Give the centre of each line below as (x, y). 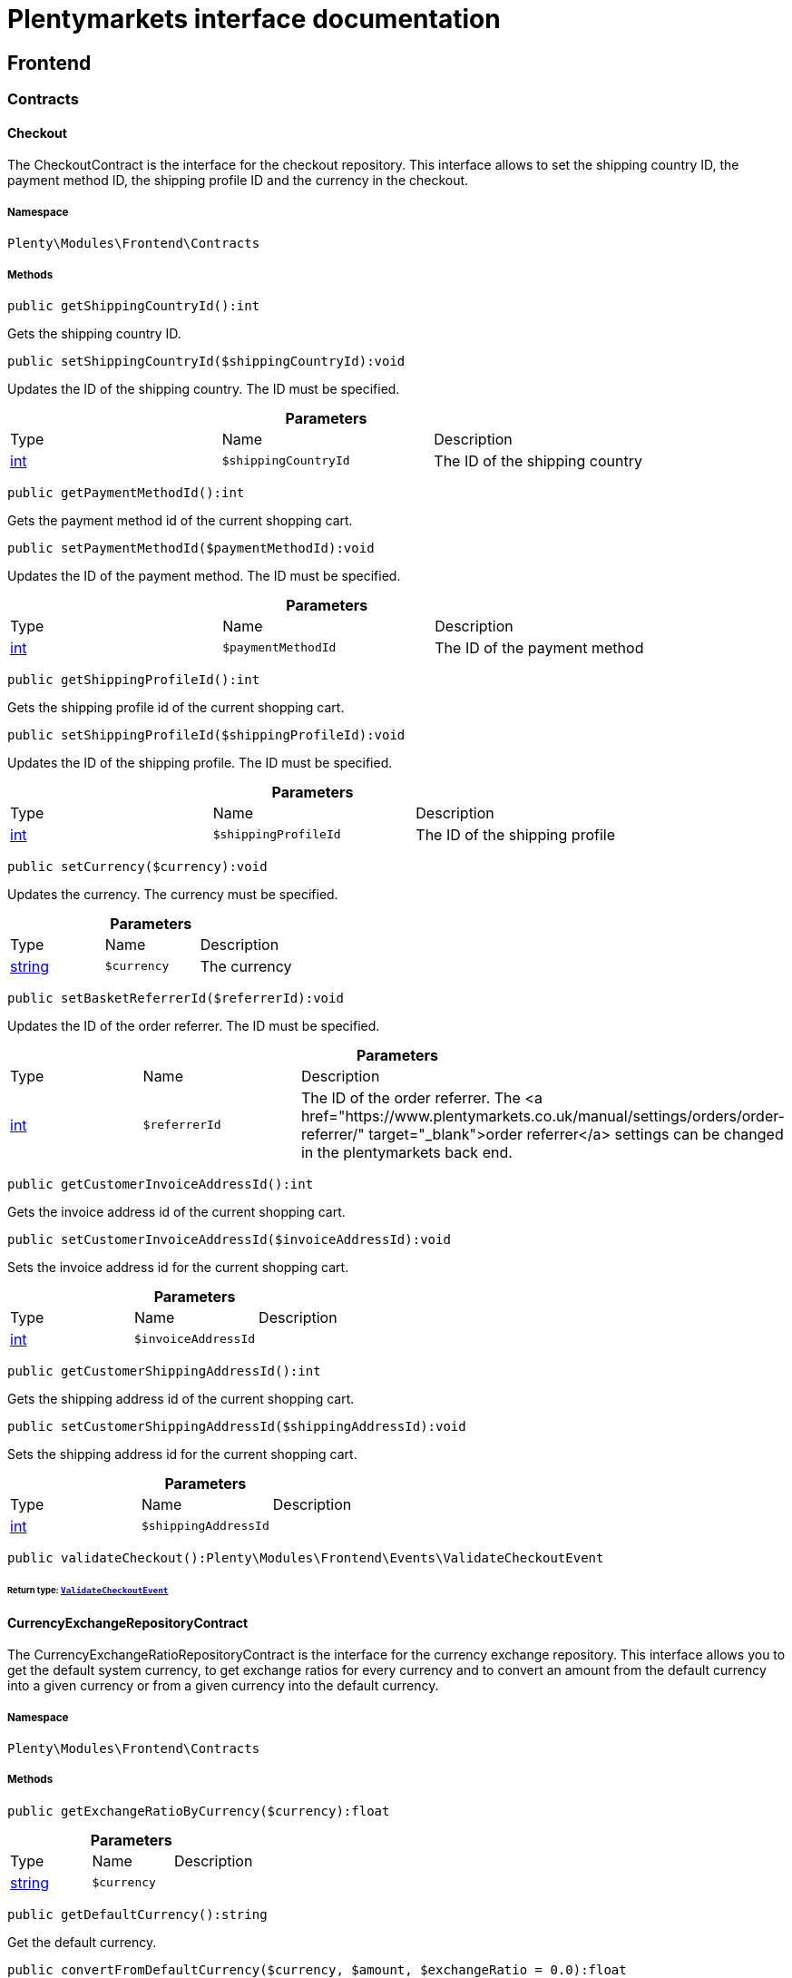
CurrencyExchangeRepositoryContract (128, 1622)
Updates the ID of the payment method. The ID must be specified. (204, 575)
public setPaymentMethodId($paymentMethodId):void (191, 548)
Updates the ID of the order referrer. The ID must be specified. (194, 1025)
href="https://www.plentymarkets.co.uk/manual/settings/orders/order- (543, 1116)
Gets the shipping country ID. (94, 333)
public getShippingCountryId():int (134, 305)
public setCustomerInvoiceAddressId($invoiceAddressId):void (229, 1239)
